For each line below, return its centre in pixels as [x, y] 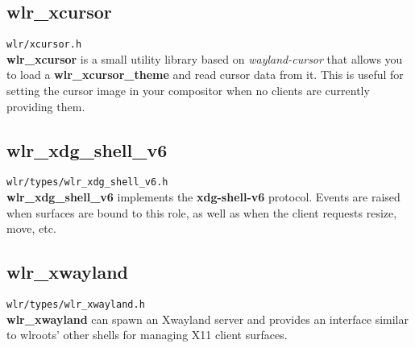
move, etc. [31, 228]
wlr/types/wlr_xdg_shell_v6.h [87, 182]
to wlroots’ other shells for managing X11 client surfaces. [147, 335]
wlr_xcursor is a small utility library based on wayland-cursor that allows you [205, 58]
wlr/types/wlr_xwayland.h [76, 305]
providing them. [46, 106]
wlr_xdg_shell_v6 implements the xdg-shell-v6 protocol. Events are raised [203, 197]
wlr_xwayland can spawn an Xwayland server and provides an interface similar [207, 319]
